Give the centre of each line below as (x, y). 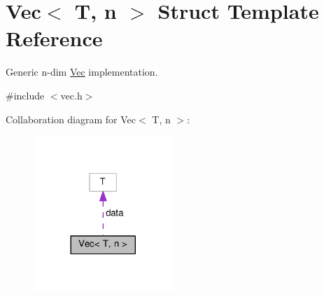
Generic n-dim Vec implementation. (82, 72)
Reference (54, 38)
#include (25, 95)
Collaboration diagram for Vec (71, 119)
